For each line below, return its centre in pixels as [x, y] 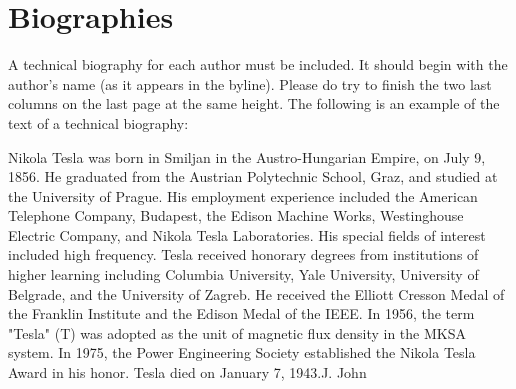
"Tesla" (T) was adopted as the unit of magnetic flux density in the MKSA [237, 332]
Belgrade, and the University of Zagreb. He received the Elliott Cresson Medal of [256, 293]
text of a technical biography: [98, 122]
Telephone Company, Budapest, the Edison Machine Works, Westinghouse [236, 215]
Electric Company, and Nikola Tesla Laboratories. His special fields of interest [247, 234]
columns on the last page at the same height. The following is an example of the [254, 103]
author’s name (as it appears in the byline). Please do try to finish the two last [250, 83]
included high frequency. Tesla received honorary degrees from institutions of [243, 254]
